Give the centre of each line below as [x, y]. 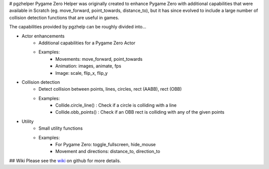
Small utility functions [61, 128]
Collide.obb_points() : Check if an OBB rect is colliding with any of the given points [140, 112]
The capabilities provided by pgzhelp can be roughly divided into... [78, 27]
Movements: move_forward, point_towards [99, 59]
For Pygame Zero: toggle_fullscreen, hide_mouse [106, 145]
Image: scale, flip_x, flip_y [82, 73]
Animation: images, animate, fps [88, 66]
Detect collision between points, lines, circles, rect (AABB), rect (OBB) [110, 89]
